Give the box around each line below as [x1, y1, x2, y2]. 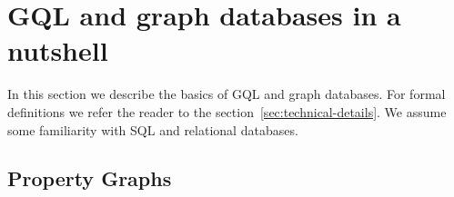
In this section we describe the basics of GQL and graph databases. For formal [7, 84, 446, 103]
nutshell [7, 32, 108, 69]
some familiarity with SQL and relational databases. [7, 120, 298, 139]
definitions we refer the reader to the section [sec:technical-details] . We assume [7, 102, 447, 121]
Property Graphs [7, 164, 172, 192]
